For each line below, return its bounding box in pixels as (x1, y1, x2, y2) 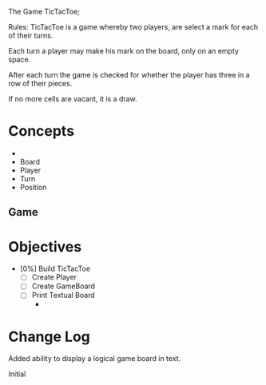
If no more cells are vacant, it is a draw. (8, 94, 137, 103)
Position (19, 182, 47, 192)
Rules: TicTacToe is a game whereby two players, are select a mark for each (8, 22, 259, 31)
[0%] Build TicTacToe (19, 264, 90, 274)
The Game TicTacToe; (8, 7, 80, 16)
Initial (8, 369, 26, 379)
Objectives (8, 237, 82, 256)
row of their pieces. (8, 79, 73, 88)
